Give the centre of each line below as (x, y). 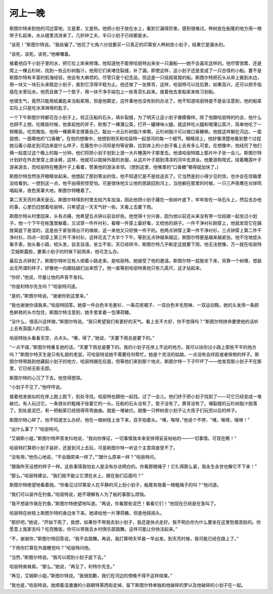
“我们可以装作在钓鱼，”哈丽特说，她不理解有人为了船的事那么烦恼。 (79, 494)
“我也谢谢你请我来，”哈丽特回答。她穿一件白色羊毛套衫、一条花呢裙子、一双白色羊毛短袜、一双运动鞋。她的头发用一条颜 (134, 305)
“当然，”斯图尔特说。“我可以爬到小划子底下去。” (58, 557)
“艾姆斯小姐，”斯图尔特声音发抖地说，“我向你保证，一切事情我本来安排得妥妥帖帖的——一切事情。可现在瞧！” (123, 439)
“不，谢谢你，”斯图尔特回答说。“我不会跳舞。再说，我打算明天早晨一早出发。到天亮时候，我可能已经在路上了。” (124, 538)
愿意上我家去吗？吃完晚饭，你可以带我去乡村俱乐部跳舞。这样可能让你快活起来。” (94, 529)
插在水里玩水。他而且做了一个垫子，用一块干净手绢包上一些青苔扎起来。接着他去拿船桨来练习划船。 (113, 92)
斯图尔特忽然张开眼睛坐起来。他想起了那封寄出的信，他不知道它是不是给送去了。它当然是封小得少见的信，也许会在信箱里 (135, 176)
